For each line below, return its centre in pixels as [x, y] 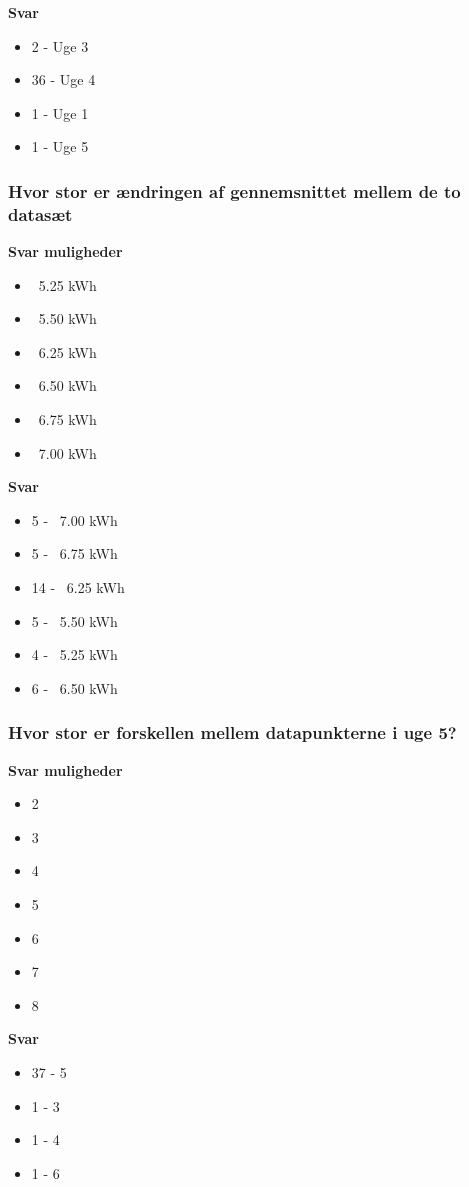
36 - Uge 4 [63, 79]
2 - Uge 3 [60, 45]
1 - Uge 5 [60, 146]
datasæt [40, 213]
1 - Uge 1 [60, 112]
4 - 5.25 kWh [74, 654]
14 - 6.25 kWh [78, 587]
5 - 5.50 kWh [74, 620]
